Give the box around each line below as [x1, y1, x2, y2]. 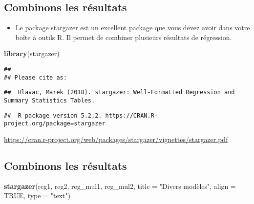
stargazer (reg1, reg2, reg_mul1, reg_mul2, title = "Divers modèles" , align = [4, 181, 236, 191]
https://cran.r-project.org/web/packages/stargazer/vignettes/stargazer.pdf [4, 134, 228, 144]
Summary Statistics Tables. [4, 97, 95, 104]
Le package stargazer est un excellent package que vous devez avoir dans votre [15, 22, 250, 33]
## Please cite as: [4, 74, 67, 81]
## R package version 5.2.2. [4, 112, 102, 119]
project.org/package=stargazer [4, 120, 106, 127]
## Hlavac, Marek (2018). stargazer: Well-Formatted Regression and [4, 89, 235, 96]
